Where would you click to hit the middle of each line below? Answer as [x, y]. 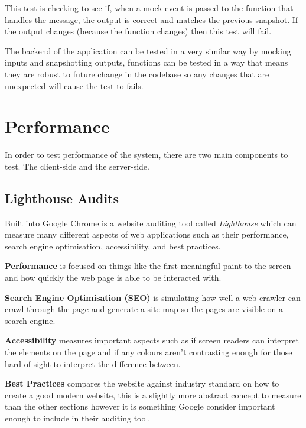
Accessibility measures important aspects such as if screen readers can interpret [152, 340]
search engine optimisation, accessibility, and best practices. [113, 246]
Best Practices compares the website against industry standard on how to [142, 383]
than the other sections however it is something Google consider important [140, 406]
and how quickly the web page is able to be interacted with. [113, 278]
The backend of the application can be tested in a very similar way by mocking [148, 51]
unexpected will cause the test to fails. [74, 85]
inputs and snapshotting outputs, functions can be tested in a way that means [147, 62]
